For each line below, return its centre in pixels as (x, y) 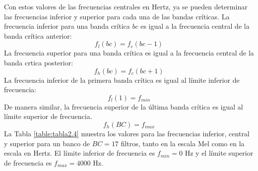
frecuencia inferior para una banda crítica (67, 26)
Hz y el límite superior (219, 153)
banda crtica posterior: (39, 62)
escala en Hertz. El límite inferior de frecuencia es (80, 153)
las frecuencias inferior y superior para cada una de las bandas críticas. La (117, 16)
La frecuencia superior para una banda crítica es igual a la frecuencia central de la (129, 53)
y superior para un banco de (47, 143)
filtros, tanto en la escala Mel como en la (183, 143)
